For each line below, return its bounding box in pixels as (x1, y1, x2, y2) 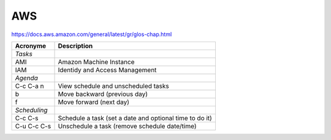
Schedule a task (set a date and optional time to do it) (58, 114, 213, 122)
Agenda (15, 73, 38, 82)
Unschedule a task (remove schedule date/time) (58, 122, 197, 130)
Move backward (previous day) (58, 89, 148, 98)
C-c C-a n (15, 81, 44, 90)
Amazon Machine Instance (58, 57, 135, 66)
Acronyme (15, 42, 47, 50)
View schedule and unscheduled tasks (58, 81, 170, 90)
